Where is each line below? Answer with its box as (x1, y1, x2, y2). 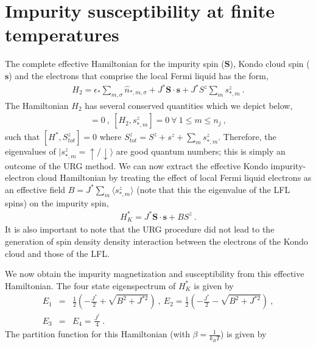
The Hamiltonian (5, 99, 69, 111)
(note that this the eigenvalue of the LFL (136, 183, 290, 195)
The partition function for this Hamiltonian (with (5, 328, 190, 340)
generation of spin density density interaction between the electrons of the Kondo (5, 235, 308, 248)
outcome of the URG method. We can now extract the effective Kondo (5, 159, 268, 172)
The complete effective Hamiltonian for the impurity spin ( (5, 57, 225, 70)
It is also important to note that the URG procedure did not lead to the (5, 223, 275, 236)
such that (5, 130, 40, 143)
